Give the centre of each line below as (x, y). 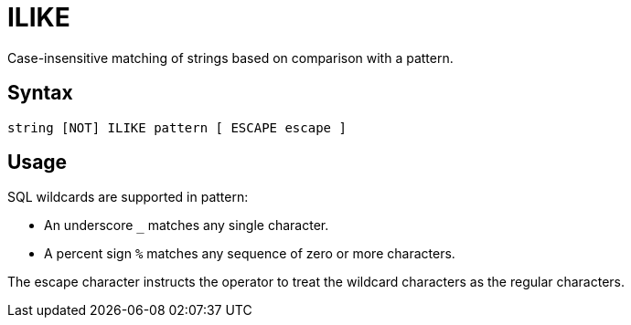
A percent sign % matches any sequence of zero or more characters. (250, 254)
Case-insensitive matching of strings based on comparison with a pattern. (230, 58)
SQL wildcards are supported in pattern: (128, 197)
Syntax (40, 93)
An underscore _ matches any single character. (187, 225)
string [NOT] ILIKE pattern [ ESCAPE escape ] (177, 127)
